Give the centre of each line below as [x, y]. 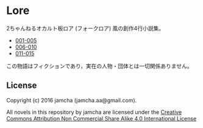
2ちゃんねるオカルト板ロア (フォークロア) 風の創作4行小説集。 [85, 28]
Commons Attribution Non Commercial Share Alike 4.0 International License [101, 118]
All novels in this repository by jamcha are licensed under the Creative [94, 112]
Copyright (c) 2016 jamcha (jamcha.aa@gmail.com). [72, 100]
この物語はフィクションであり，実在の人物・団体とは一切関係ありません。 [100, 66]
